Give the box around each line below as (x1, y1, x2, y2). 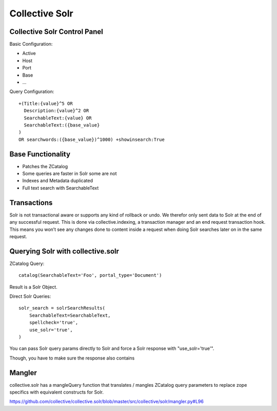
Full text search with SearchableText (22, 185, 99, 191)
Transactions (9, 198, 53, 207)
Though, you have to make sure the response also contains (9, 355, 135, 361)
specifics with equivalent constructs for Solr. (9, 389, 104, 396)
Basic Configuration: (9, 41, 53, 47)
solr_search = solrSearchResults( (18, 305, 105, 311)
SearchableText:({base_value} (24, 122, 100, 128)
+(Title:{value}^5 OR (18, 100, 73, 106)
